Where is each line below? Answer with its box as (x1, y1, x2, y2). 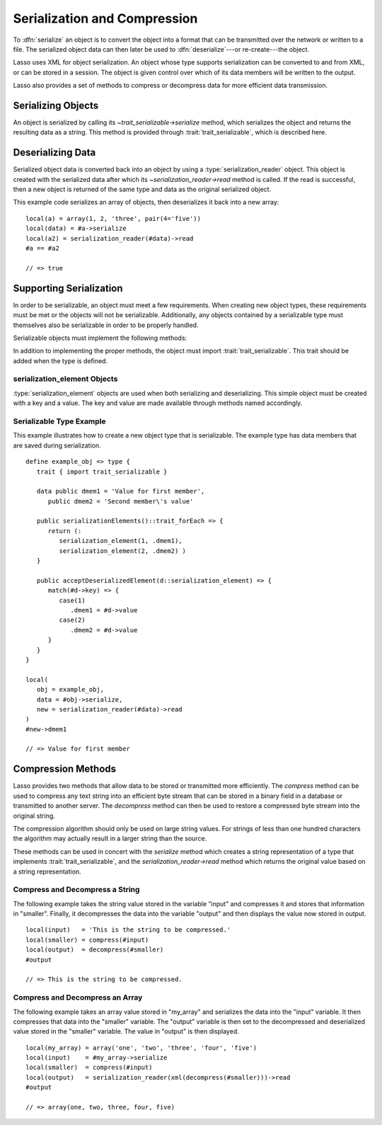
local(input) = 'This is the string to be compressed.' (25, 926, 231, 934)
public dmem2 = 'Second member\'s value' (47, 497, 194, 506)
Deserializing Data (13, 147, 96, 159)
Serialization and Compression (13, 11, 198, 26)
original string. (13, 811, 56, 820)
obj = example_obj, (36, 685, 105, 694)
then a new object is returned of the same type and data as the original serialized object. (13, 185, 272, 194)
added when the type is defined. (13, 356, 108, 365)
